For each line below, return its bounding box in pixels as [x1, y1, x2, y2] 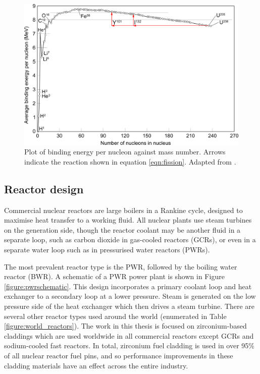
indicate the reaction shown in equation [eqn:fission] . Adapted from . [24, 156, 236, 167]
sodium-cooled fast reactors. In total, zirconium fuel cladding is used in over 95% [4, 340, 254, 351]
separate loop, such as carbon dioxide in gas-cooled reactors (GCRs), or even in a [4, 234, 256, 245]
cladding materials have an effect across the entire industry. [4, 360, 188, 370]
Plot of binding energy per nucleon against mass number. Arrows [24, 146, 226, 157]
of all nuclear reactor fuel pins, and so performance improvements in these [4, 350, 233, 360]
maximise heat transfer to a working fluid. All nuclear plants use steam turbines [4, 215, 252, 225]
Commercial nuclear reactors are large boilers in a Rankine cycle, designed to [4, 204, 243, 215]
